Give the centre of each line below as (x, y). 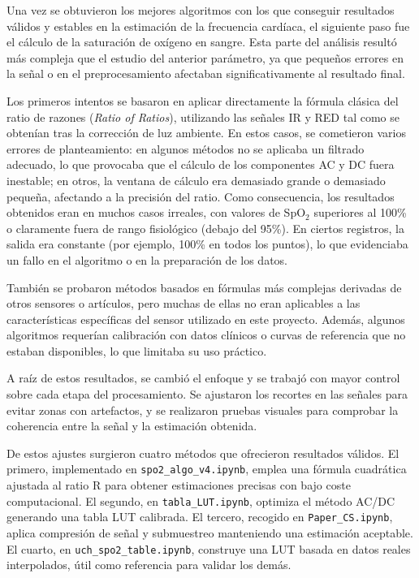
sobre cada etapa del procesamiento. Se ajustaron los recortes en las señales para (207, 394)
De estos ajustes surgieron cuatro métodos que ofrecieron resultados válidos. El (203, 453)
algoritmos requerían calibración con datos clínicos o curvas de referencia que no (206, 335)
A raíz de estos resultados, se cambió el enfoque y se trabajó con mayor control (203, 378)
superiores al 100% (360, 212)
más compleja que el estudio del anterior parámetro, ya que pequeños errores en (205, 57)
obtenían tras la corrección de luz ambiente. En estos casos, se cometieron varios (207, 133)
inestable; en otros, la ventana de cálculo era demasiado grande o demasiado (196, 180)
